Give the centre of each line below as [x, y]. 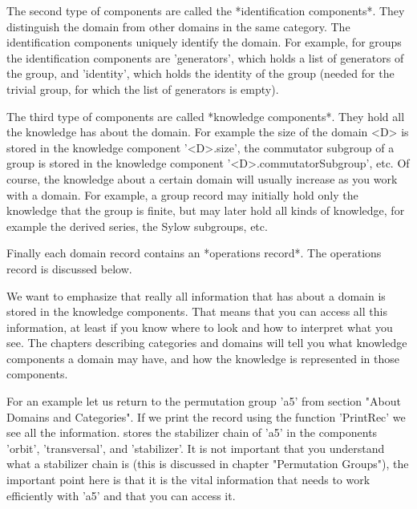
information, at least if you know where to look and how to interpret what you [200, 327]
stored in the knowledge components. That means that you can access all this [197, 311]
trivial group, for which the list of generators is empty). [143, 89]
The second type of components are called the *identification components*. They [206, 10]
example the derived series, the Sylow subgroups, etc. [137, 226]
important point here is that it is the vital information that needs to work [188, 480]
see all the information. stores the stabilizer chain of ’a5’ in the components [192, 432]
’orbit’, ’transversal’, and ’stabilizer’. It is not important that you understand [196, 448]
